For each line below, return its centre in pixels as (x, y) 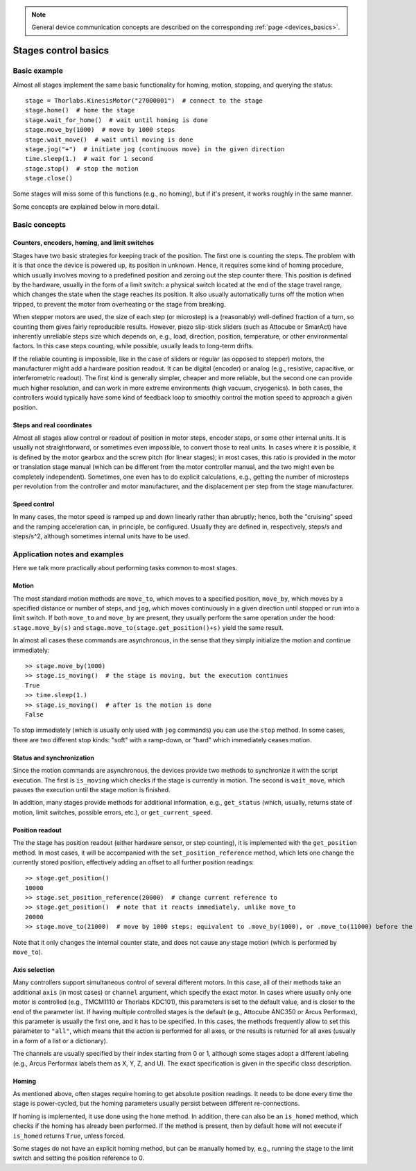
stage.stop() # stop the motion (82, 169)
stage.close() (49, 178)
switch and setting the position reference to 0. (79, 1158)
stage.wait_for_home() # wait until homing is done (116, 120)
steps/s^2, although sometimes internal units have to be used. (101, 536)
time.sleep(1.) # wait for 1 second (89, 159)
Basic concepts (39, 224)
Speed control (34, 504)
